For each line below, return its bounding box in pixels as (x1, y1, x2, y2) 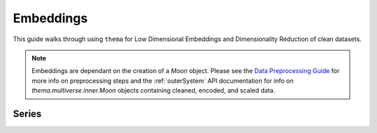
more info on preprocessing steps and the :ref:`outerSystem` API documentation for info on (31, 77, 294, 85)
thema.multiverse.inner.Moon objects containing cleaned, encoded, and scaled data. (31, 86, 276, 95)
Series (13, 108, 42, 120)
